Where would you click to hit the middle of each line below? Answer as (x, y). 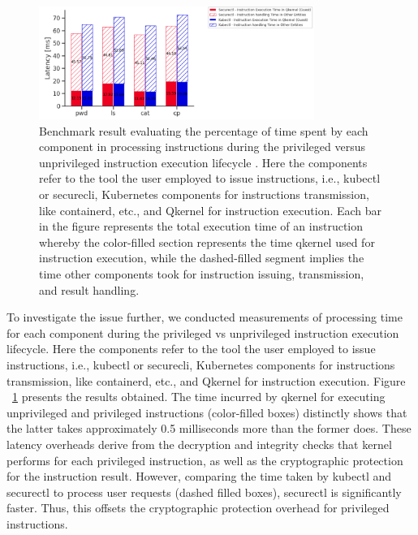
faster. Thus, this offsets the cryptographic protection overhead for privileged (198, 508)
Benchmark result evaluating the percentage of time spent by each (204, 130)
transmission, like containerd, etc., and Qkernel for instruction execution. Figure (206, 380)
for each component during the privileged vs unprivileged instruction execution (203, 332)
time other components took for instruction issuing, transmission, (202, 274)
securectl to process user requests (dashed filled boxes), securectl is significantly (204, 492)
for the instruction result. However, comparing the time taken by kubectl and (199, 476)
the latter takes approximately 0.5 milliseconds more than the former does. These (209, 428)
